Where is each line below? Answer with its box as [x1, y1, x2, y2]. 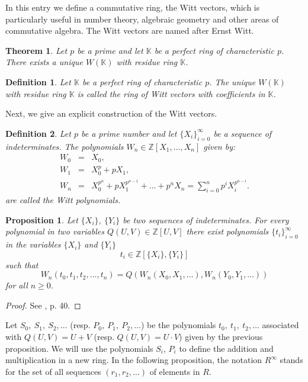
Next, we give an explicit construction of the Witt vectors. [5, 107, 217, 120]
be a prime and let [77, 44, 143, 56]
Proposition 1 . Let [5, 213, 78, 226]
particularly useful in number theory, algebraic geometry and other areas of [5, 12, 279, 25]
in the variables [5, 238, 61, 251]
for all [5, 279, 28, 291]
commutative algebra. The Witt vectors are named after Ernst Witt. [5, 24, 254, 37]
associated [262, 319, 299, 331]
